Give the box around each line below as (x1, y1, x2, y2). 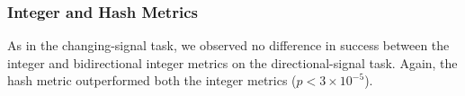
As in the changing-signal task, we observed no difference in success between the (7, 36, 450, 55)
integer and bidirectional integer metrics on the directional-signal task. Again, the (7, 53, 458, 72)
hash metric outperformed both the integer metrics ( (7, 71, 297, 90)
